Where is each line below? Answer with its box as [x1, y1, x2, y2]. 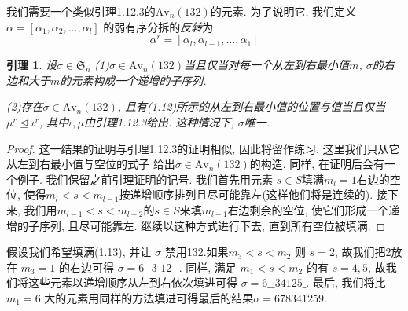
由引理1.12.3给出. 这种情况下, [83, 113, 234, 130]
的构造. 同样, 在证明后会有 [249, 155, 384, 172]
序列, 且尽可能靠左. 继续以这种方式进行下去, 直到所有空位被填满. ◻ [39, 217, 386, 233]
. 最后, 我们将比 [306, 274, 386, 291]
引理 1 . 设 [6, 57, 57, 73]
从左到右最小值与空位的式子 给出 [6, 155, 175, 172]
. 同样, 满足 [178, 258, 237, 275]
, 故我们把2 [334, 243, 391, 260]
